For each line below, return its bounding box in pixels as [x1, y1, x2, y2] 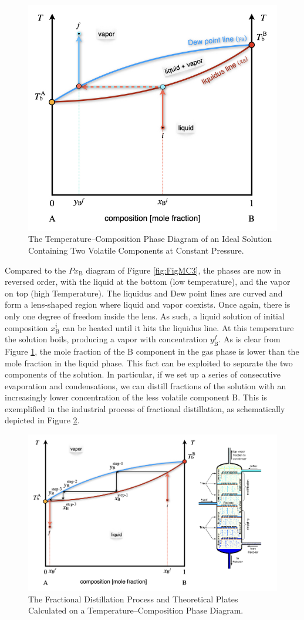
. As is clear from [218, 333, 281, 345]
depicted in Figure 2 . [5, 414, 80, 426]
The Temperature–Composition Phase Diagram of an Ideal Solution [28, 232, 272, 245]
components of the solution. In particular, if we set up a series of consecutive [5, 368, 281, 380]
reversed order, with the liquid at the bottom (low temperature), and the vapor [5, 275, 291, 288]
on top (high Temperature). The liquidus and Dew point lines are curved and [5, 287, 283, 299]
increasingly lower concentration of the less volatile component [5, 391, 229, 403]
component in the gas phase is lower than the [136, 345, 299, 357]
